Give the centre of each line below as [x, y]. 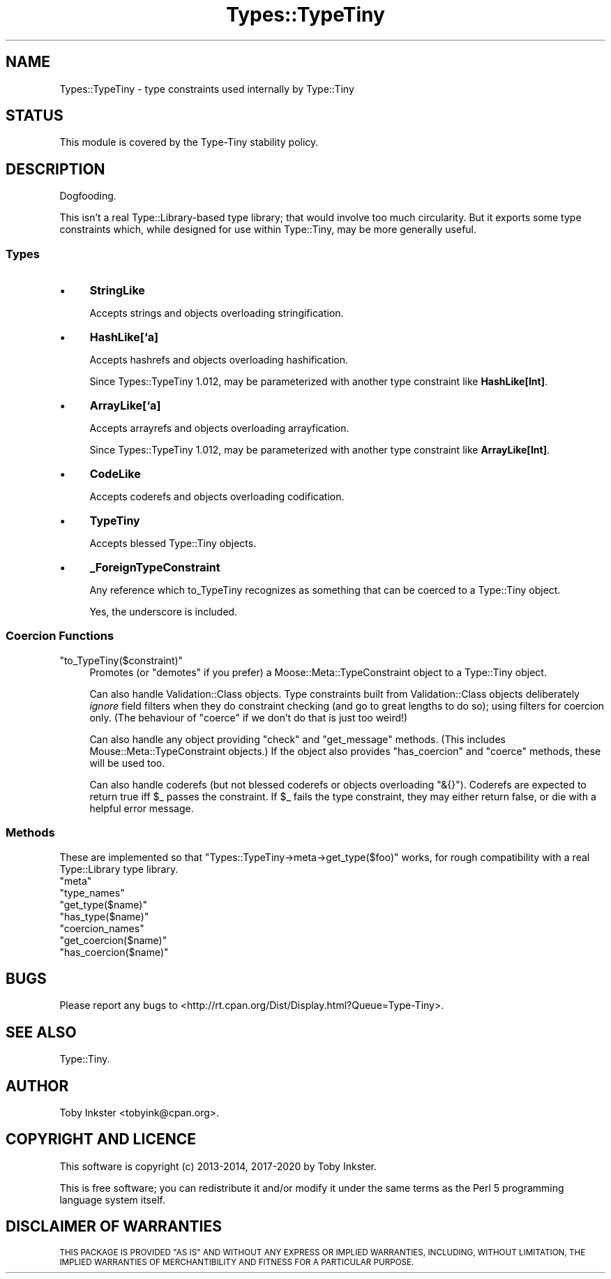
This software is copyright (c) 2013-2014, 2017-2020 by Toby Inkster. [218, 1166]
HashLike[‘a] [124, 337]
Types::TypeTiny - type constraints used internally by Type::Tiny [207, 89]
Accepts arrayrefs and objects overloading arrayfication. [219, 428]
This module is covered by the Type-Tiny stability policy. [189, 142]
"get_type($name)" [103, 904]
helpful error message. [142, 808]
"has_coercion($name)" [114, 952]
